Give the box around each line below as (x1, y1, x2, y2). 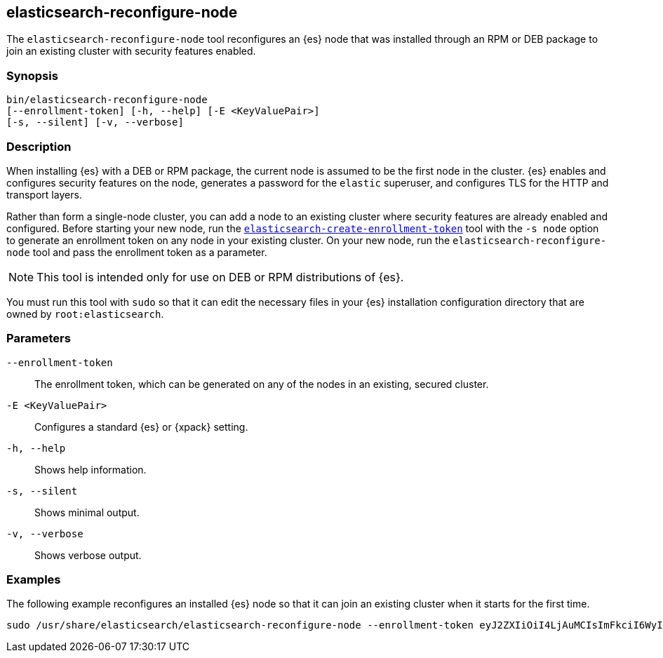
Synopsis (6, 68, 58, 83)
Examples (6, 572, 61, 587)
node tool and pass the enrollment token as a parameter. (6, 246, 267, 258)
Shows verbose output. (34, 549, 142, 561)
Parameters (6, 331, 71, 346)
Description (6, 139, 72, 154)
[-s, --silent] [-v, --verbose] (6, 116, 184, 128)
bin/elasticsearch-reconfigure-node (6, 94, 208, 106)
